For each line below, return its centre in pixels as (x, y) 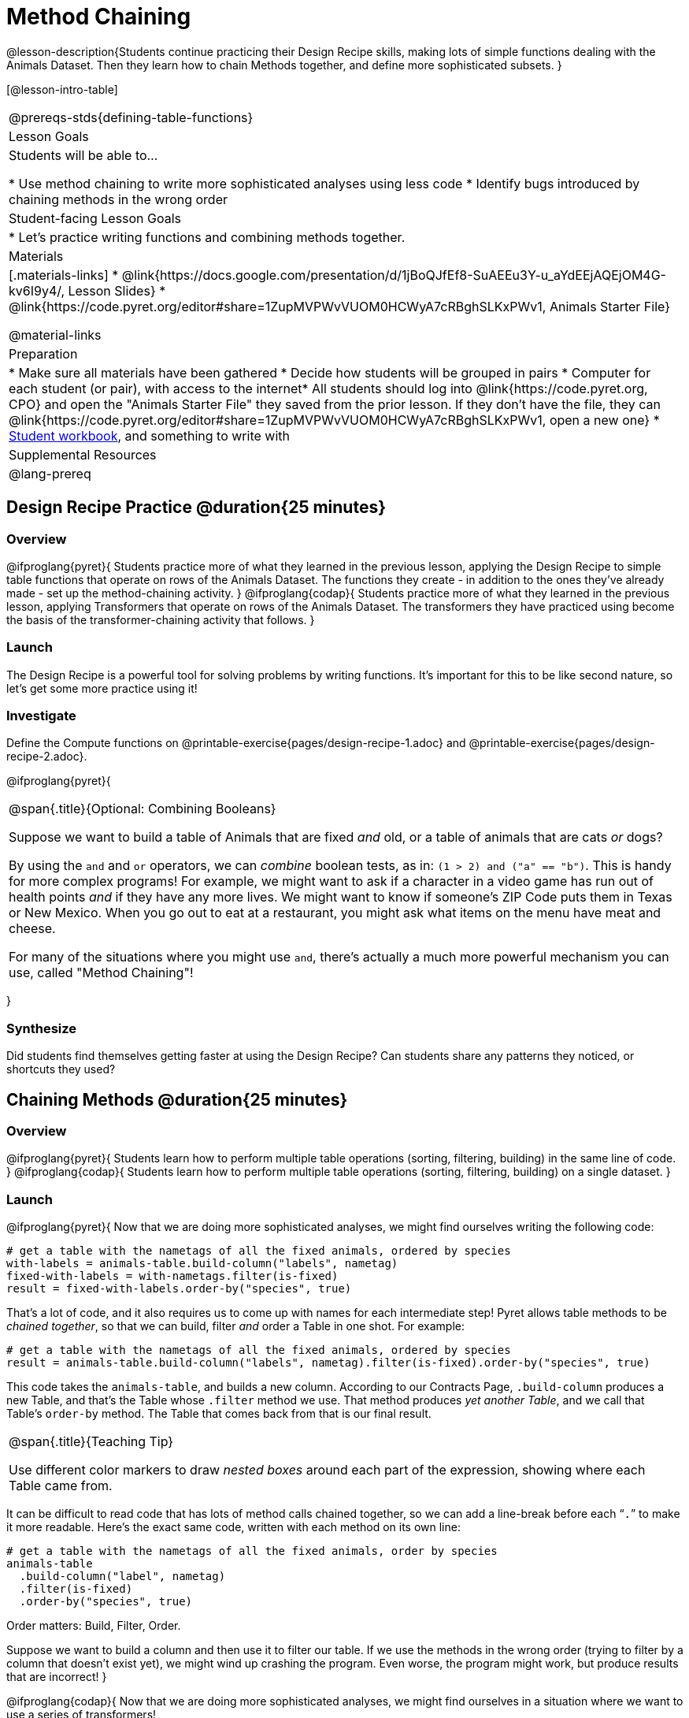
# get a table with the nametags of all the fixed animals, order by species (252, 1551)
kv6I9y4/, (37, 290)
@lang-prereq (50, 473)
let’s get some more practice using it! (102, 688)
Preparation (43, 353)
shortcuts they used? (61, 1069)
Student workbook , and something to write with (149, 435)
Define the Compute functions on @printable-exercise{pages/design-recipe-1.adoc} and (236, 743)
